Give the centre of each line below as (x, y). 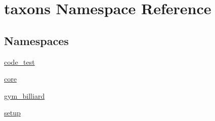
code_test (19, 62)
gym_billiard (25, 95)
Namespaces (36, 40)
